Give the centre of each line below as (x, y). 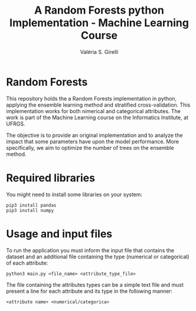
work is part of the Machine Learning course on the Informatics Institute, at (97, 117)
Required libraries (51, 178)
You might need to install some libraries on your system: (74, 194)
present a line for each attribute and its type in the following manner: (89, 291)
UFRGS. (16, 124)
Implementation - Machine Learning (99, 23)
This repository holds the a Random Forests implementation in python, (92, 98)
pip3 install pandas (32, 205)
